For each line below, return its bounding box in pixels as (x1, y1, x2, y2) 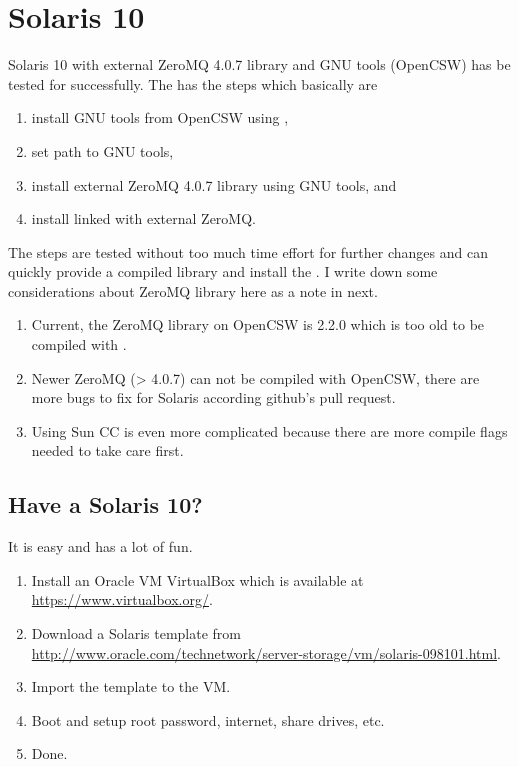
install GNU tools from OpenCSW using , (31, 107, 289, 128)
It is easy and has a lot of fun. (8, 536, 193, 557)
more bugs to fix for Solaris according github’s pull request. (31, 387, 396, 408)
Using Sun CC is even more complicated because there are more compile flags (31, 420, 508, 441)
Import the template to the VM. (31, 676, 231, 697)
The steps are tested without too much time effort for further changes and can (8, 241, 488, 262)
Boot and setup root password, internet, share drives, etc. (31, 709, 385, 730)
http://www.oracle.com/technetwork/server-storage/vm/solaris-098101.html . (31, 642, 501, 663)
